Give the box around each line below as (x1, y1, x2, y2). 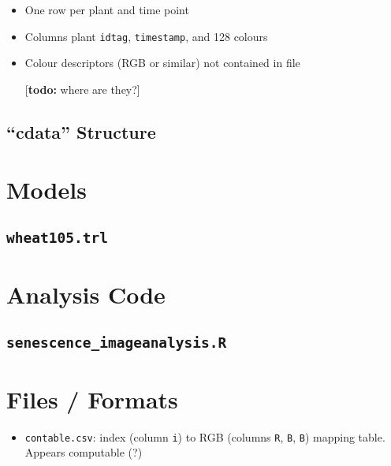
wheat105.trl (6, 229, 108, 246)
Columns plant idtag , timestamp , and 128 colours (24, 28, 268, 44)
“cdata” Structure (6, 119, 156, 144)
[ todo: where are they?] (24, 80, 140, 97)
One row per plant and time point (24, 2, 189, 17)
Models (6, 173, 87, 206)
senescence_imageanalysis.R (6, 334, 227, 351)
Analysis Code (6, 278, 166, 311)
